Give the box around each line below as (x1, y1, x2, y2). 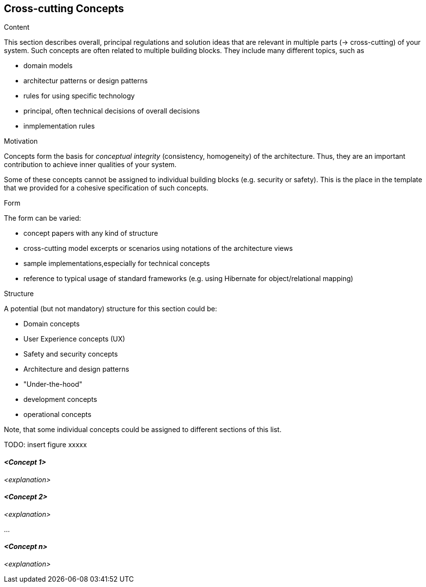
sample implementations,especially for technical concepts (23, 259, 210, 268)
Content (4, 23, 30, 32)
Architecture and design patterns (23, 365, 129, 374)
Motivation (4, 137, 38, 146)
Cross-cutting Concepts (4, 2, 124, 15)
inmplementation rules (23, 122, 95, 131)
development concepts (23, 395, 97, 404)
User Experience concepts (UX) (23, 335, 125, 343)
